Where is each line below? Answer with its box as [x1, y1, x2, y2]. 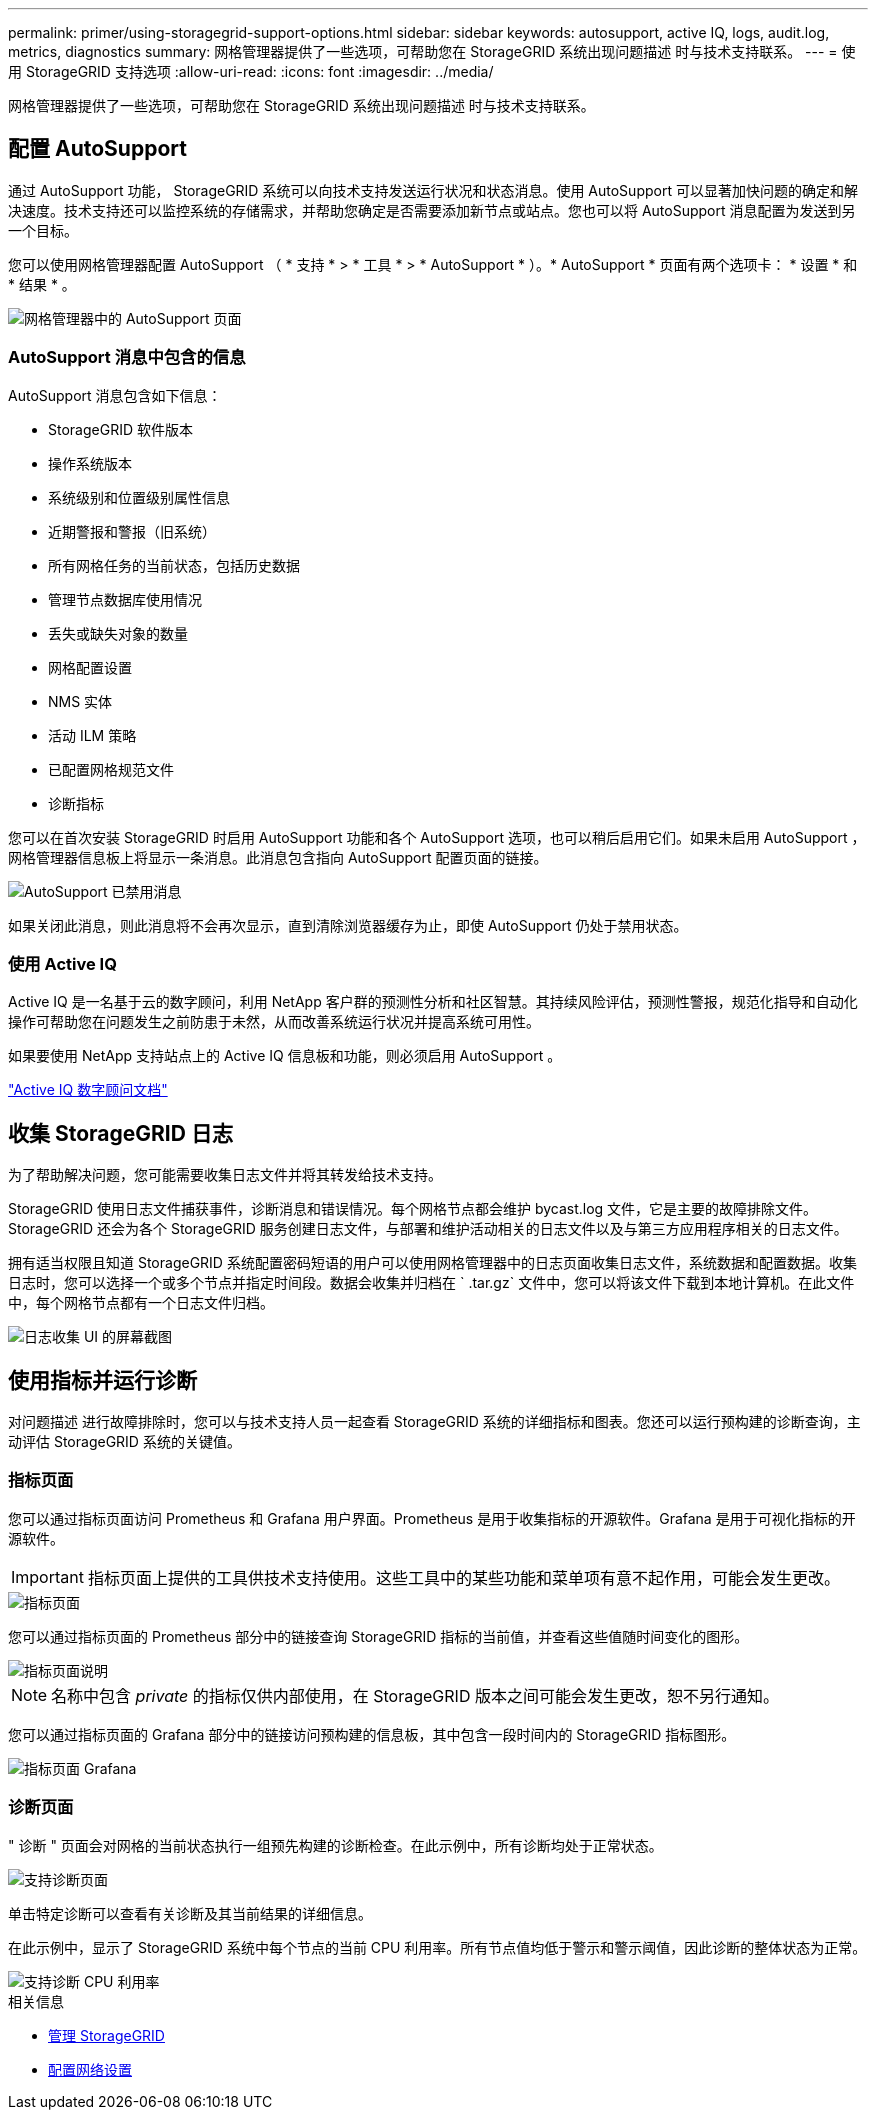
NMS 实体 [48, 692, 113, 710]
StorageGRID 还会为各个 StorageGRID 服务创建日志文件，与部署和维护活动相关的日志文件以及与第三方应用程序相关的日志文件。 [8, 1220, 848, 1238]
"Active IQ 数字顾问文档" [8, 1081, 168, 1099]
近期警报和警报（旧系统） [48, 522, 216, 540]
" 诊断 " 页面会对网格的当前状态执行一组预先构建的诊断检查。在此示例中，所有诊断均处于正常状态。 [8, 1836, 663, 1854]
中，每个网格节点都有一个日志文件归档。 [8, 1294, 274, 1312]
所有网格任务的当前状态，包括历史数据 [48, 556, 300, 574]
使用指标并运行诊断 [8, 1367, 197, 1393]
